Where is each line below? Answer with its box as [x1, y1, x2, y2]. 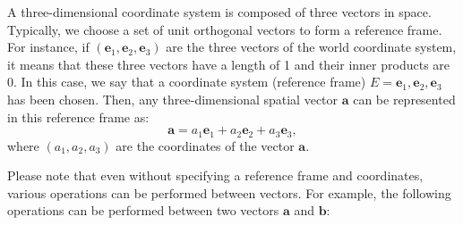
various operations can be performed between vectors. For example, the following [7, 183, 451, 202]
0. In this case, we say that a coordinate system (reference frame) [7, 72, 366, 91]
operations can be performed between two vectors [7, 201, 279, 220]
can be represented [353, 89, 456, 108]
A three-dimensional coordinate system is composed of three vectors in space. [7, 3, 432, 21]
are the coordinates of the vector [116, 136, 295, 154]
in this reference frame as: [7, 107, 150, 126]
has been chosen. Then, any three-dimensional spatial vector [7, 89, 339, 108]
